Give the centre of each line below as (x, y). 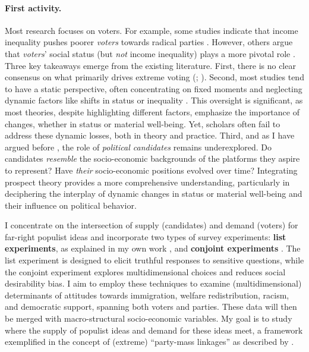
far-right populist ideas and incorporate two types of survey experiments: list (146, 236)
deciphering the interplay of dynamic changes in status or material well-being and (154, 194)
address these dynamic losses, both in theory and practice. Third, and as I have (150, 135)
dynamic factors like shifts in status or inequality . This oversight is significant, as (154, 100)
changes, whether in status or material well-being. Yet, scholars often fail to (143, 123)
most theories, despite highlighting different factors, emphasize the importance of (152, 111)
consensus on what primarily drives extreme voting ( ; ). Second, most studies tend (154, 77)
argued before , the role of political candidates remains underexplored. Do (138, 147)
